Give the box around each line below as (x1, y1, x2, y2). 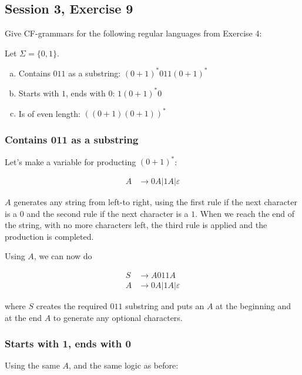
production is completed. (5, 230, 94, 242)
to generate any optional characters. (53, 311, 183, 323)
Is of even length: (18, 107, 80, 119)
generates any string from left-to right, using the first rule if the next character (14, 196, 298, 208)
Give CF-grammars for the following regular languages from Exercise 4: (5, 27, 262, 39)
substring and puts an (125, 300, 204, 312)
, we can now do (33, 250, 92, 262)
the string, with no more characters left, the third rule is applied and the (5, 219, 267, 231)
